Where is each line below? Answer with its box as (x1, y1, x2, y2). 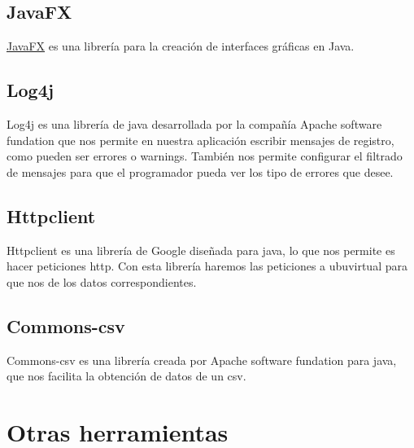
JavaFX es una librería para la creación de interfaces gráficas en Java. (7, 37, 355, 55)
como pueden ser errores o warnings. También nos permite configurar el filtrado (7, 147, 403, 165)
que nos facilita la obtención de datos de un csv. (7, 367, 246, 384)
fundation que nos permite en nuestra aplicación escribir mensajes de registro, (7, 131, 394, 148)
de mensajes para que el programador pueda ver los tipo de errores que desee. (7, 163, 394, 180)
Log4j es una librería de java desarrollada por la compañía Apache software (7, 116, 382, 132)
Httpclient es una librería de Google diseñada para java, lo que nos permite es (7, 241, 395, 258)
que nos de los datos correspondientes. (7, 273, 197, 290)
